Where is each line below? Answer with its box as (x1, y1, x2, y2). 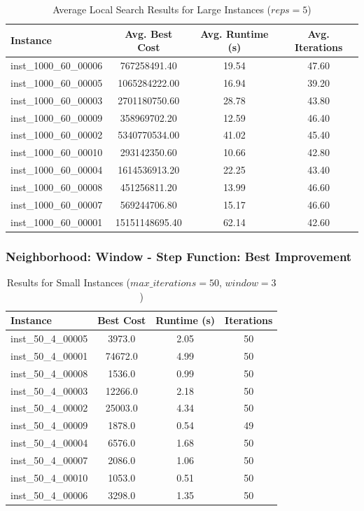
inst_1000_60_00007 (10, 197, 103, 211)
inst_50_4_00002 (10, 400, 88, 415)
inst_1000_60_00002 (10, 127, 103, 142)
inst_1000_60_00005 (10, 75, 103, 90)
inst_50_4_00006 (10, 487, 88, 502)
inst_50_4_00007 (10, 452, 88, 467)
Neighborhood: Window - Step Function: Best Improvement (6, 247, 352, 265)
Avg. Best (125, 26, 173, 41)
